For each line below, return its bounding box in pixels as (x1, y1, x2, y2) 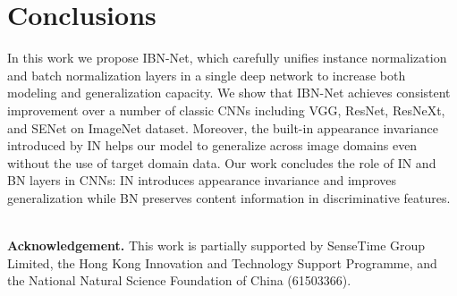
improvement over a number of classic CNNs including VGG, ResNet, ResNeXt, (7, 100, 445, 119)
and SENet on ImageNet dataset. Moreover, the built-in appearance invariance (7, 118, 438, 137)
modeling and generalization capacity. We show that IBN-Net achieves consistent (7, 83, 451, 102)
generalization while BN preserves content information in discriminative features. (7, 188, 451, 207)
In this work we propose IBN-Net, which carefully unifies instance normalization (7, 48, 447, 67)
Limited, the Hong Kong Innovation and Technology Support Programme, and (7, 253, 437, 272)
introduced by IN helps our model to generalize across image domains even (7, 136, 418, 155)
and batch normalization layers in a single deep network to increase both (7, 65, 406, 84)
